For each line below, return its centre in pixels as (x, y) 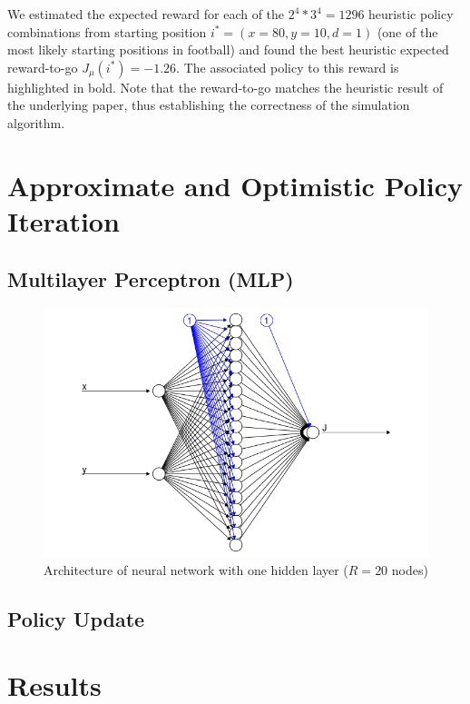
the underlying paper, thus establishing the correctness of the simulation (209, 105)
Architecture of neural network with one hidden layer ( (196, 569)
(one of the (407, 31)
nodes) (410, 569)
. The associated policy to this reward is (288, 67)
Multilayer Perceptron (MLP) (151, 278)
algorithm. (36, 122)
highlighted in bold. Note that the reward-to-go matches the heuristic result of (225, 87)
